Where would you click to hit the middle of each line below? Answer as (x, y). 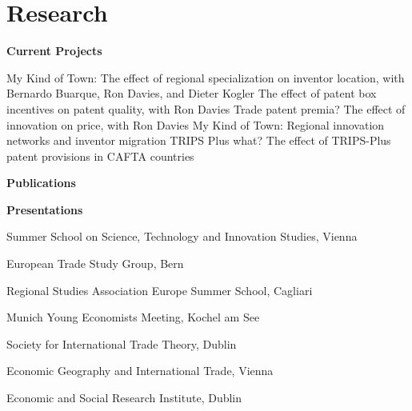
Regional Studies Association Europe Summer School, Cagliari (160, 290)
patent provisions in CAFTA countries (100, 156)
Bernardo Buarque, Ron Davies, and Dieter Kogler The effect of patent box (192, 93)
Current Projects (54, 51)
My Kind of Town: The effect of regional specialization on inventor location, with (206, 77)
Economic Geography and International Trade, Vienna (140, 371)
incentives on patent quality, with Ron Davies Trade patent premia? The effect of (206, 108)
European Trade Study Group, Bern (95, 263)
